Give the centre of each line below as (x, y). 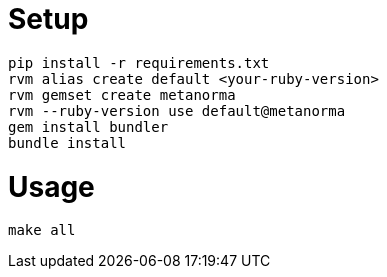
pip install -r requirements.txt (139, 62)
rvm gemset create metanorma (122, 94)
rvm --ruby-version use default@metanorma (177, 110)
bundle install (67, 142)
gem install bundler (88, 126)
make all (42, 230)
